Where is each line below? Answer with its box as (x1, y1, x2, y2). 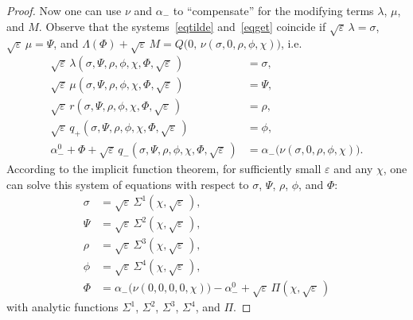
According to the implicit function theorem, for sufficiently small (6, 160, 321, 177)
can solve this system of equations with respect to (6, 175, 249, 192)
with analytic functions (6, 299, 119, 315)
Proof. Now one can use (6, 2, 122, 18)
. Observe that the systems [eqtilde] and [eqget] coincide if (38, 17, 326, 34)
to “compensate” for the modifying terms (173, 2, 374, 18)
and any (333, 160, 373, 177)
